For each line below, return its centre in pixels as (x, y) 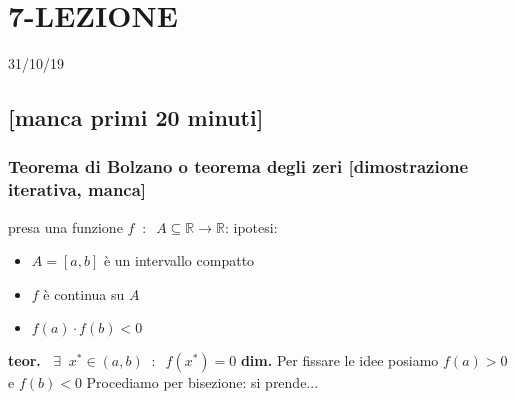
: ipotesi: (251, 226)
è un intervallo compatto (179, 260)
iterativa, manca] (77, 189)
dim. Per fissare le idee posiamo (339, 360)
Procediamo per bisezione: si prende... (202, 382)
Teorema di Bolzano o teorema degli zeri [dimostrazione (238, 166)
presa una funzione (65, 226)
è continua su (84, 293)
